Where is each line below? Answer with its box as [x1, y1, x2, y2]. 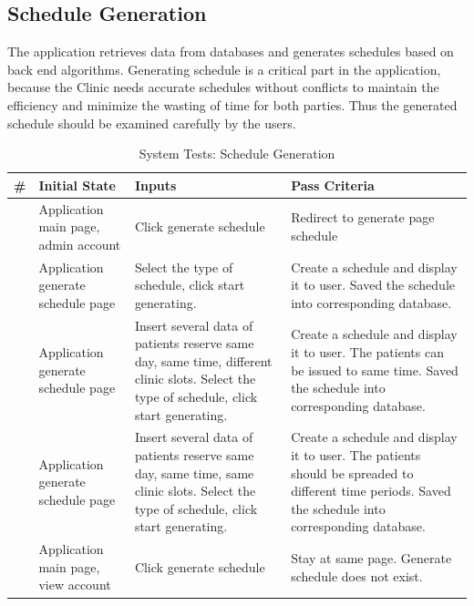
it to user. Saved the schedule [291, 275, 455, 294]
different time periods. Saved [291, 481, 451, 500]
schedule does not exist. [291, 566, 423, 585]
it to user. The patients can [291, 343, 444, 362]
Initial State [38, 175, 116, 194]
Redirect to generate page [291, 208, 435, 227]
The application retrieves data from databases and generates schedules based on [7, 42, 454, 61]
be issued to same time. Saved [291, 360, 459, 379]
